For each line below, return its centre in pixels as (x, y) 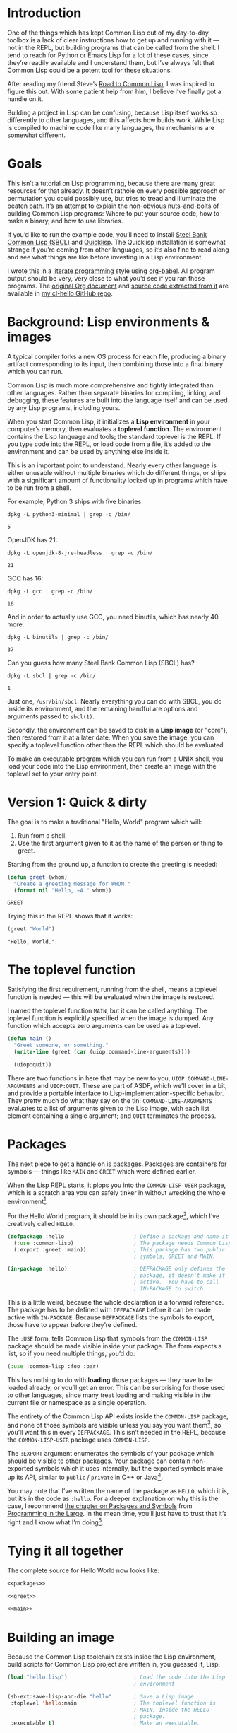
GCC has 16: (25, 578)
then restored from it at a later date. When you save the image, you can (111, 737)
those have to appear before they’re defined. (72, 1324)
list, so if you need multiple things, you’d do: (71, 1353)
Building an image (61, 1637)
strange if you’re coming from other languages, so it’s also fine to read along (118, 250)
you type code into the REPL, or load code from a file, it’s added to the (109, 444)
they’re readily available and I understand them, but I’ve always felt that (111, 62)
